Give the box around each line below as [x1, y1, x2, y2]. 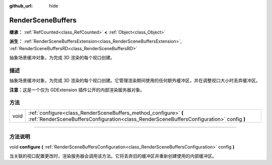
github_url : [9, 3, 33, 9]
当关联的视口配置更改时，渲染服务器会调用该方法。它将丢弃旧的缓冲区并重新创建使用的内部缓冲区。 [9, 153, 217, 159]
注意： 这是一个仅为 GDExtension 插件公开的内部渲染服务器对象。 [9, 87, 145, 93]
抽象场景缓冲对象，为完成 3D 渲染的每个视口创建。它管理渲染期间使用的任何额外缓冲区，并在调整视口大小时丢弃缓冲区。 [9, 78, 260, 84]
